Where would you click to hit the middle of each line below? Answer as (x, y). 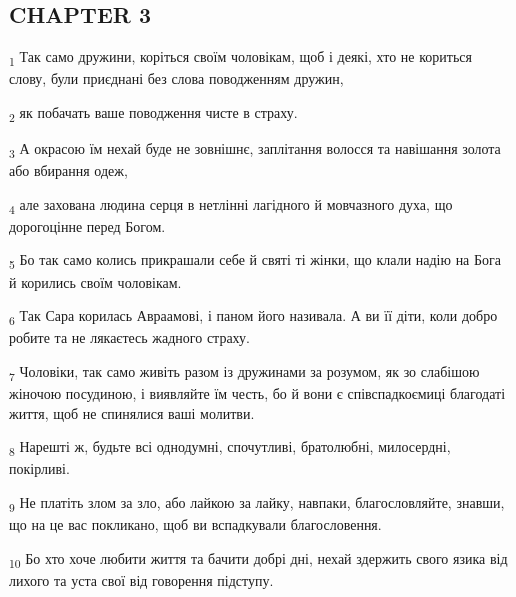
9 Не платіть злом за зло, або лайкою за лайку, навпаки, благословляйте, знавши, (257, 503)
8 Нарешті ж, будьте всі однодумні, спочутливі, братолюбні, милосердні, (230, 448)
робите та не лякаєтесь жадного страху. (129, 337)
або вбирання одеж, (68, 170)
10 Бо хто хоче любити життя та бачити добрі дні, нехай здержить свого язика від (258, 559)
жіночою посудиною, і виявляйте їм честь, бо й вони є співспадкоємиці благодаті (257, 393)
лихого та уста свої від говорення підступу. (141, 579)
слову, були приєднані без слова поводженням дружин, (176, 78)
